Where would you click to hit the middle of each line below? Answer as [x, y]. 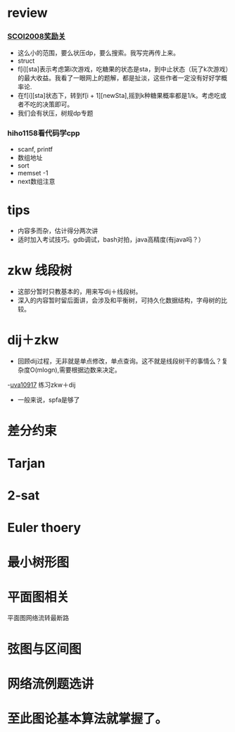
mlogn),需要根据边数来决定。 [79, 370]
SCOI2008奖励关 [37, 37]
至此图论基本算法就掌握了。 [88, 719]
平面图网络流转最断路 [38, 618]
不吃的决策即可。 [49, 104]
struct [26, 61]
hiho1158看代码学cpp [44, 133]
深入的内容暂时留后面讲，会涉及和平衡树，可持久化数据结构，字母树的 [119, 300]
